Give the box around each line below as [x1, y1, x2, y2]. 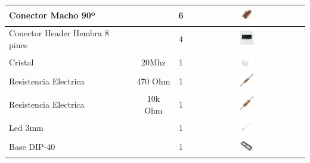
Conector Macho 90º [9, 9, 95, 21]
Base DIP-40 [9, 140, 55, 153]
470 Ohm [137, 75, 170, 87]
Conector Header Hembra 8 [9, 27, 109, 39]
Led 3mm [9, 121, 44, 133]
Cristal [9, 55, 34, 68]
